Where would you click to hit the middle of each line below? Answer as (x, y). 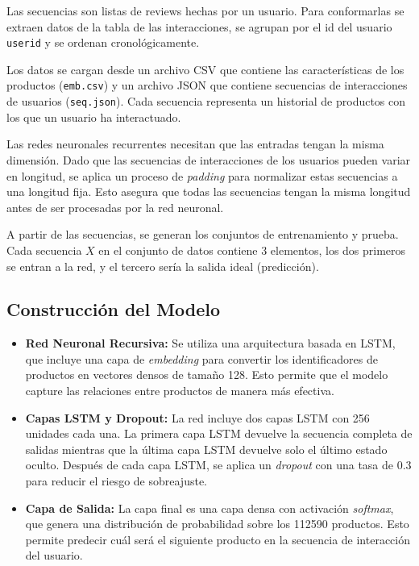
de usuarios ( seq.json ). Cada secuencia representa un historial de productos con (206, 101)
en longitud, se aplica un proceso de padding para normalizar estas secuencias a (202, 175)
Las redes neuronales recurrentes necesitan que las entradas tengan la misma (195, 144)
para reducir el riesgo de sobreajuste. (116, 481)
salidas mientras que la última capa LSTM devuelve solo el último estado (206, 449)
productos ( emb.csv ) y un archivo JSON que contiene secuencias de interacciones (207, 85)
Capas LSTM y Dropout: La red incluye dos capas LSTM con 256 (197, 417)
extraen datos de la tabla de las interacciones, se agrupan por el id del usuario (199, 26)
